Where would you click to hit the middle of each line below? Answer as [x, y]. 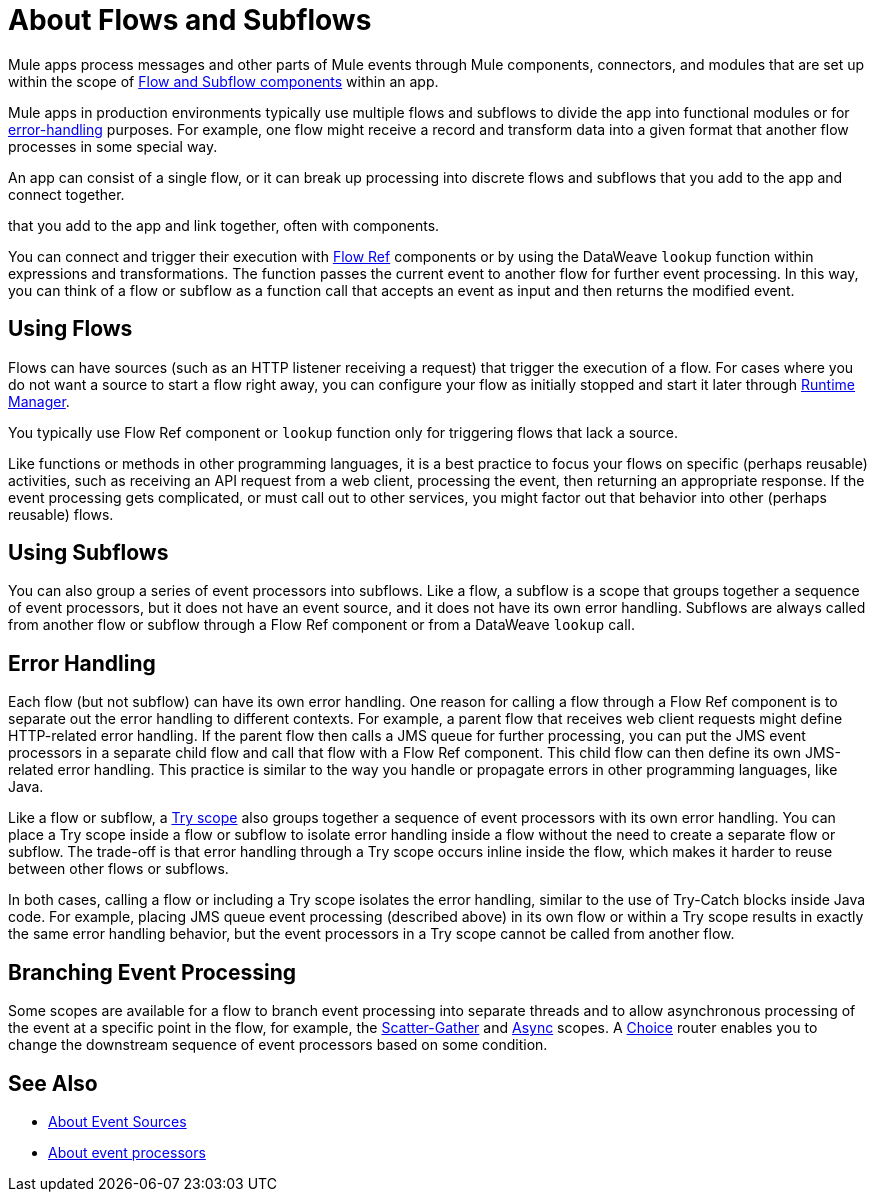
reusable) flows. [61, 514]
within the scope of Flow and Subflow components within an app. [223, 81]
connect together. [66, 194]
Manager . [39, 401]
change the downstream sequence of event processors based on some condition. [278, 1045]
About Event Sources [117, 1121]
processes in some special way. [113, 146]
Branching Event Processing [152, 972]
